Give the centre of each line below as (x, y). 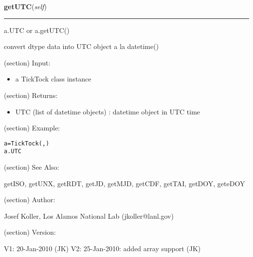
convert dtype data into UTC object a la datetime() (81, 46)
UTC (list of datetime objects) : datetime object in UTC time (108, 111)
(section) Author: (30, 200)
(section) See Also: (32, 167)
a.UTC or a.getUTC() (37, 30)
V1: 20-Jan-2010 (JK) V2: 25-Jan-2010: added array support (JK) (102, 249)
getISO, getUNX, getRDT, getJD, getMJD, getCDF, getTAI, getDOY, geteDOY (125, 183)
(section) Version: (30, 232)
